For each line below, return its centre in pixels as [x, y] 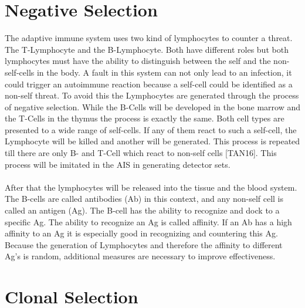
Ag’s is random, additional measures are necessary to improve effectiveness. [140, 256]
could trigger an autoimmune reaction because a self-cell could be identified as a [149, 84]
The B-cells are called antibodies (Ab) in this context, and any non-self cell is [144, 199]
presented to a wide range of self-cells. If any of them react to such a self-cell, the [151, 129]
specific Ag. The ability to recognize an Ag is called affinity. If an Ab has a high [148, 221]
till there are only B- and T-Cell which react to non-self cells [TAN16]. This [141, 153]
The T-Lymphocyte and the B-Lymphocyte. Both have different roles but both [147, 49]
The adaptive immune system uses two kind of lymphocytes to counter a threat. [149, 38]
